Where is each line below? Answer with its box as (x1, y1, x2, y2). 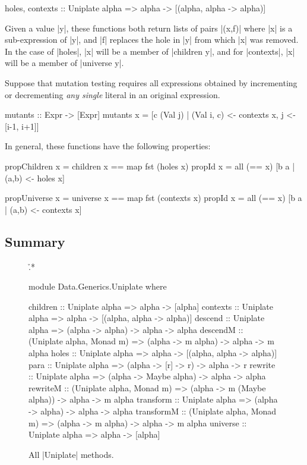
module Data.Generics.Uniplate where (29, 280, 167, 293)
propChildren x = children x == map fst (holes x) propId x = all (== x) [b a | (5, 159, 295, 172)
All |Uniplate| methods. (29, 448, 114, 460)
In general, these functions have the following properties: (5, 140, 211, 152)
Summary (5, 232, 65, 250)
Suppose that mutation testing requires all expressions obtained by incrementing (5, 76, 297, 89)
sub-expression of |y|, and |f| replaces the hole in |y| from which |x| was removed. (5, 33, 299, 46)
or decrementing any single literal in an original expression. (5, 88, 220, 100)
